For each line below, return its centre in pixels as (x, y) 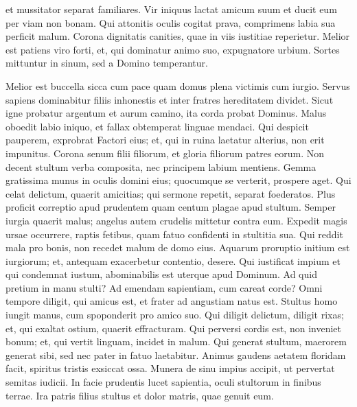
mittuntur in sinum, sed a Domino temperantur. (107, 63)
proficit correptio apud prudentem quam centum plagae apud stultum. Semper (171, 207)
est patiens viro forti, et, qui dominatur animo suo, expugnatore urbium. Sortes (173, 49)
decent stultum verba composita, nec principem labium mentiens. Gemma (161, 166)
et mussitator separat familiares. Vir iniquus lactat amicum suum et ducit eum (171, 9)
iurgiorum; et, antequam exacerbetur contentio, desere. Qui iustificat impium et (173, 260)
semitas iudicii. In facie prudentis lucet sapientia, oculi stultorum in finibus (163, 382)
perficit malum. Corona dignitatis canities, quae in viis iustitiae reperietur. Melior (178, 36)
